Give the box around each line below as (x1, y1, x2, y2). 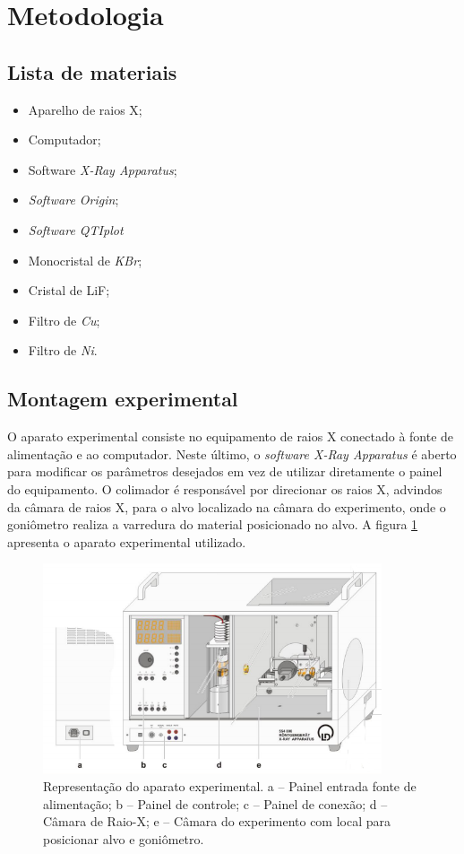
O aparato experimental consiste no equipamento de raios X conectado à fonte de (7, 427, 454, 446)
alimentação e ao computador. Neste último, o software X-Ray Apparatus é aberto (7, 444, 457, 463)
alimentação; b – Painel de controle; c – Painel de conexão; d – (43, 794, 388, 813)
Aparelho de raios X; (28, 100, 142, 118)
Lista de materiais (7, 57, 177, 85)
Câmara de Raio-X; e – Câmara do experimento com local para (43, 812, 391, 831)
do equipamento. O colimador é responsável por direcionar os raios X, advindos (7, 479, 443, 498)
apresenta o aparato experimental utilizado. (7, 532, 246, 551)
